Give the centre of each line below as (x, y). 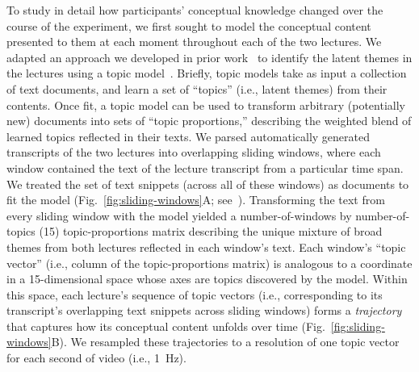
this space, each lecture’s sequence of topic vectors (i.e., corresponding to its (195, 294)
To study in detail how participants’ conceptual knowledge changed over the (195, 10)
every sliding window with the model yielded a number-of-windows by (179, 215)
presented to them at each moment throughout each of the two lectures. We (194, 42)
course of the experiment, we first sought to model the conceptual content (189, 25)
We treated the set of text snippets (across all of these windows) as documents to (208, 184)
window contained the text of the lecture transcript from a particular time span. (205, 167)
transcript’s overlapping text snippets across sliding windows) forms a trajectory (204, 310)
